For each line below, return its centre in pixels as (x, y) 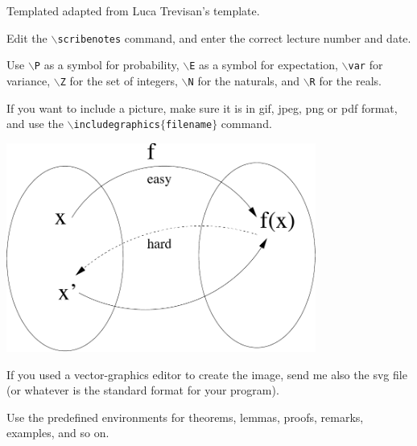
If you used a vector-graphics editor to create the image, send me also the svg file (207, 374)
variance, (29, 80)
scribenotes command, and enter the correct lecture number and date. (234, 37)
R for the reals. (345, 80)
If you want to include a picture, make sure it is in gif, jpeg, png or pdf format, (202, 107)
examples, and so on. (58, 433)
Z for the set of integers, (119, 80)
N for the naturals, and (244, 80)
